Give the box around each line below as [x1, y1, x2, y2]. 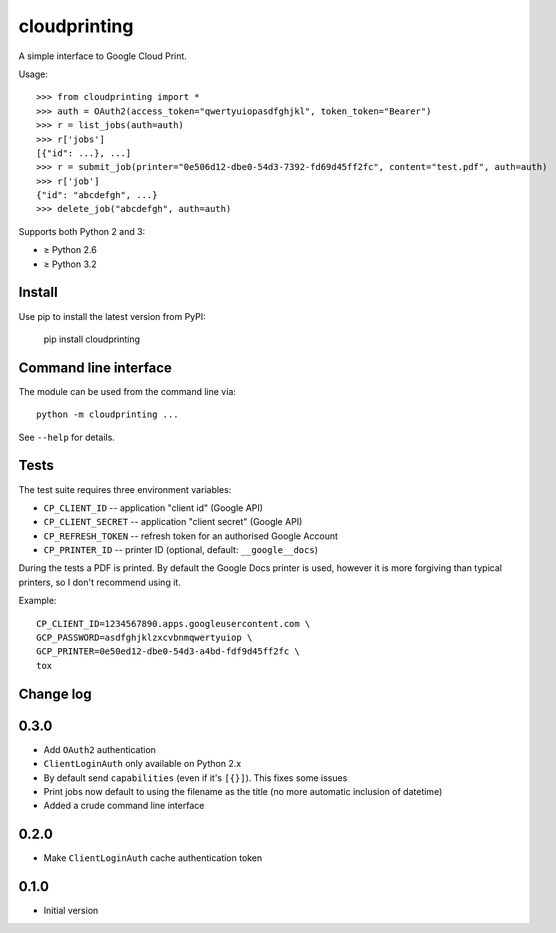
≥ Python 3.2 [43, 258, 97, 270]
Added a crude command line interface [43, 800, 205, 812]
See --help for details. [18, 431, 115, 443]
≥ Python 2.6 [43, 244, 97, 256]
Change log [18, 685, 92, 702]
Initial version [43, 905, 99, 917]
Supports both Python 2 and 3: [18, 225, 146, 237]
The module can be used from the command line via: [18, 385, 237, 397]
